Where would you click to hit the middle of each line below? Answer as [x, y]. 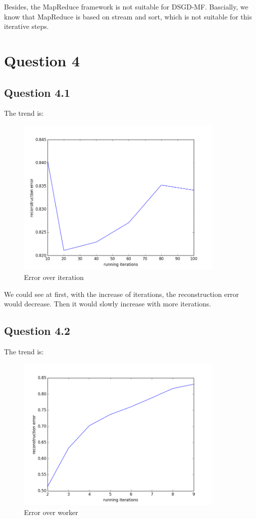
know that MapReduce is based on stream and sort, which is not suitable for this [128, 16]
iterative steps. [26, 26]
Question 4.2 [37, 331]
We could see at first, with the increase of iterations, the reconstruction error [122, 294]
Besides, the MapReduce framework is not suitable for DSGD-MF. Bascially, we [126, 6]
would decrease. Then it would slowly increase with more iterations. [108, 304]
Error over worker [51, 512]
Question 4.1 [37, 92]
